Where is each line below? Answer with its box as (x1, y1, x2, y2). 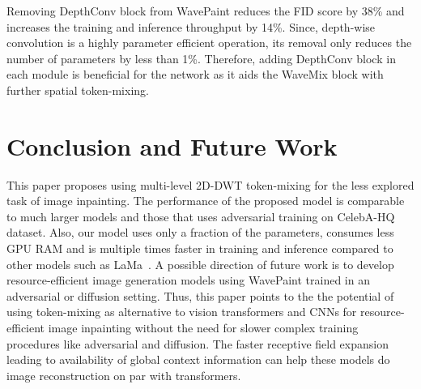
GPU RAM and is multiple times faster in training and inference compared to (6, 240, 393, 257)
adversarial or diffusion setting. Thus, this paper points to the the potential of (6, 287, 394, 304)
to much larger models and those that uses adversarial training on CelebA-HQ (6, 207, 395, 224)
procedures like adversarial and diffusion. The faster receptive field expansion (6, 335, 389, 352)
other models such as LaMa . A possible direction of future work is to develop (6, 255, 394, 272)
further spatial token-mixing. (6, 81, 149, 98)
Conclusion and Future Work (6, 129, 338, 162)
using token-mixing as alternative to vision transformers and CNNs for (6, 303, 357, 320)
